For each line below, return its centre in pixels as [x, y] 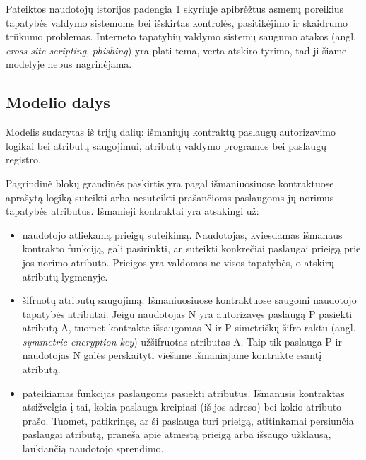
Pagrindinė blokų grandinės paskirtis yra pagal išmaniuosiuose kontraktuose [170, 183]
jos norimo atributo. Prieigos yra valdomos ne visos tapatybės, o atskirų [178, 262]
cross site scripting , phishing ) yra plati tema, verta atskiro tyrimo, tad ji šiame [176, 50]
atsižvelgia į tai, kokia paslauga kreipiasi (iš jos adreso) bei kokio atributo [182, 407]
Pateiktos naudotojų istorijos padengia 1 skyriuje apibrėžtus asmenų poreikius [175, 8]
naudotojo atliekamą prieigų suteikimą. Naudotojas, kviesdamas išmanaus [182, 234]
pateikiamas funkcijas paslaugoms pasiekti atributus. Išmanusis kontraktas [183, 393]
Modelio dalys [58, 102]
